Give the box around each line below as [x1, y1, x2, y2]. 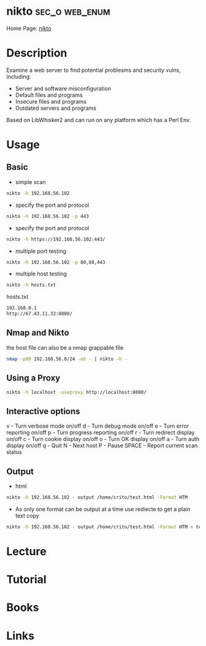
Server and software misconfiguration [15, 85, 112, 92]
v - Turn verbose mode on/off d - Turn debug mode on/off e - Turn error [6, 422, 189, 430]
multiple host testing [15, 270, 67, 277]
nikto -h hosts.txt [6, 282, 56, 288]
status [6, 448, 23, 456]
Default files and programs [15, 91, 83, 99]
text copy [15, 512, 40, 519]
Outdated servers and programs [15, 104, 97, 112]
